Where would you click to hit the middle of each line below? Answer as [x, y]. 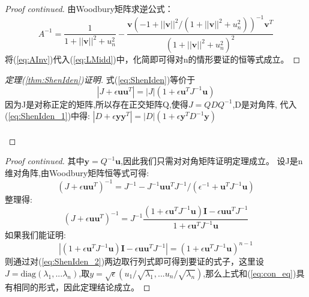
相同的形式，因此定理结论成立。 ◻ [82, 286]
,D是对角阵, [255, 104]
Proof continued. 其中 [45, 161]
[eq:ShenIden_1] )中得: [49, 116]
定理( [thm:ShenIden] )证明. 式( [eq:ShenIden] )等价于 [100, 80]
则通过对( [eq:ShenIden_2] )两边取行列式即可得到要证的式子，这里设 [135, 261]
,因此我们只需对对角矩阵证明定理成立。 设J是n [212, 161]
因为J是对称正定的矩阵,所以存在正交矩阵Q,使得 [97, 104]
